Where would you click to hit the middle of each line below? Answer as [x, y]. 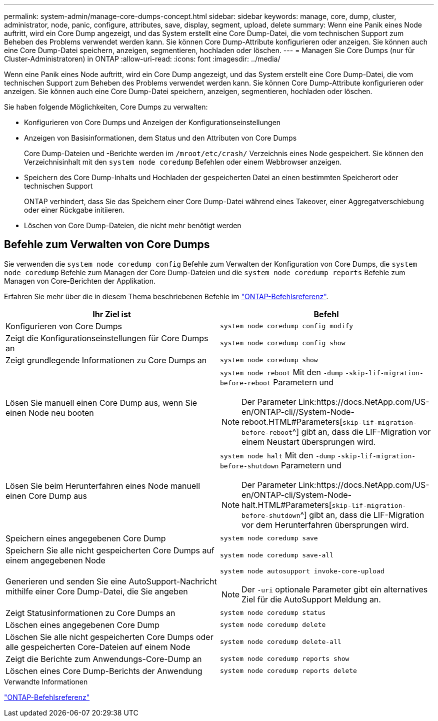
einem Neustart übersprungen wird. [309, 442]
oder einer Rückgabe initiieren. [74, 210]
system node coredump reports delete [288, 671]
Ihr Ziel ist [112, 314]
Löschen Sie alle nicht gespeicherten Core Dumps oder [109, 637]
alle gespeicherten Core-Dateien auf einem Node [98, 647]
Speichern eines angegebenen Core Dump [86, 538]
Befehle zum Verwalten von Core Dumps [107, 245]
